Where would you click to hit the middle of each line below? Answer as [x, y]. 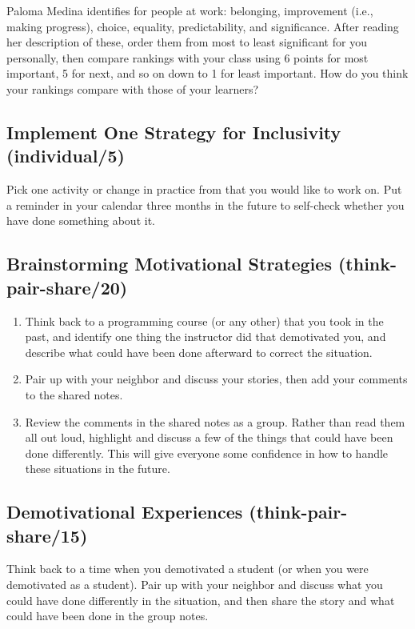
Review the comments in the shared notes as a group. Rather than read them [215, 421]
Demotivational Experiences [125, 512]
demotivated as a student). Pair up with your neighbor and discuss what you [195, 585]
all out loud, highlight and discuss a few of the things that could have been [209, 437]
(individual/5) [66, 156]
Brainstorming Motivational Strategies [169, 264]
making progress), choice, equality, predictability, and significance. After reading [203, 26]
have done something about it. [81, 220]
